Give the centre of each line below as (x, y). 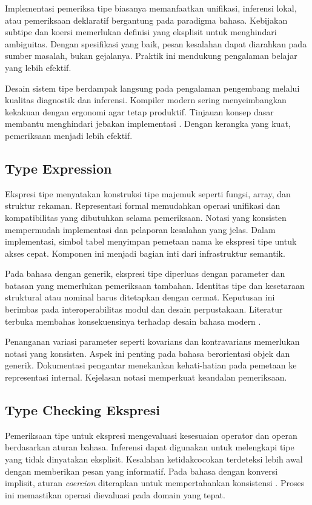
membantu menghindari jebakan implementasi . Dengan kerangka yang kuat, (148, 124)
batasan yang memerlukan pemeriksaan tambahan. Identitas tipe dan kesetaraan (155, 285)
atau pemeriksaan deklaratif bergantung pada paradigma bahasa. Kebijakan (146, 20)
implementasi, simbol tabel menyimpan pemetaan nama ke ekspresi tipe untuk (151, 241)
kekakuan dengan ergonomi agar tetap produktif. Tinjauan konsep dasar (139, 111)
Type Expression (58, 168)
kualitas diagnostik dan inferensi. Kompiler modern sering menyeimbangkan (146, 100)
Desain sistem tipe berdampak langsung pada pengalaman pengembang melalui (152, 88)
